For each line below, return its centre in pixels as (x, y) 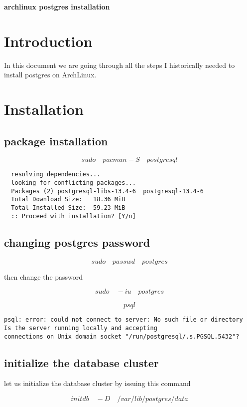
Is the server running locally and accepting (81, 328)
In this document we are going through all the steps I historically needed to (120, 65)
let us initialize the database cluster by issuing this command (97, 383)
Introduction (48, 41)
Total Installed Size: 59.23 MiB (68, 208)
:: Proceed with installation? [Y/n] (73, 216)
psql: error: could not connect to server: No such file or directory (123, 320)
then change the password (44, 276)
